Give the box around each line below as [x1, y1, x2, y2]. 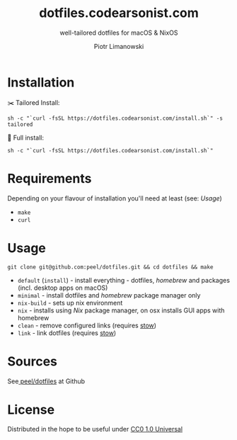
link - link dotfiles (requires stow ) [17, 328, 117, 337]
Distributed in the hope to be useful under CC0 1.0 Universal [7, 425, 183, 434]
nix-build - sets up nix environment [17, 298, 123, 307]
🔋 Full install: [7, 133, 45, 142]
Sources [7, 353, 58, 369]
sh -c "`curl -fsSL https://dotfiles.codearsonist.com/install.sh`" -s [7, 115, 223, 122]
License [7, 402, 55, 417]
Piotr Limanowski [93, 42, 144, 50]
